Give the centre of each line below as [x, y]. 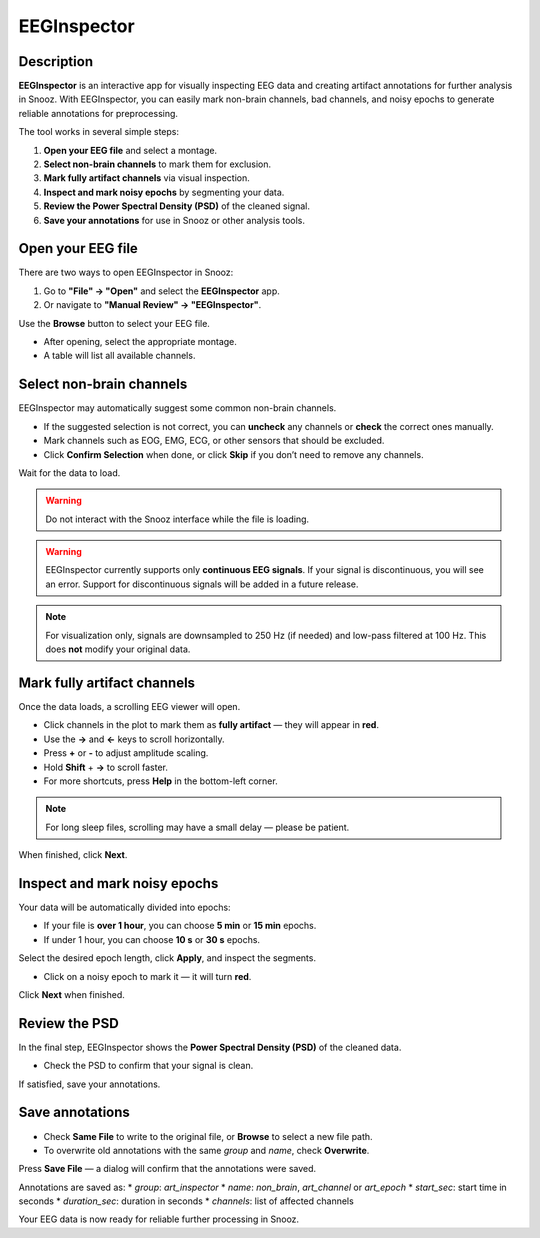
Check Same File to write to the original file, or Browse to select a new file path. [208, 1136]
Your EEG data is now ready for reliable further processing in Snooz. [159, 1219]
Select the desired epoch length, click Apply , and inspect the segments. [167, 958]
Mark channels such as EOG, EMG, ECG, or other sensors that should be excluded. [214, 441]
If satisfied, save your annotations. [89, 1084]
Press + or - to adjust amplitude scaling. [126, 753]
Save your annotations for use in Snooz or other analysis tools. [174, 220]
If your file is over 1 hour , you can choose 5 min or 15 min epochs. [180, 926]
